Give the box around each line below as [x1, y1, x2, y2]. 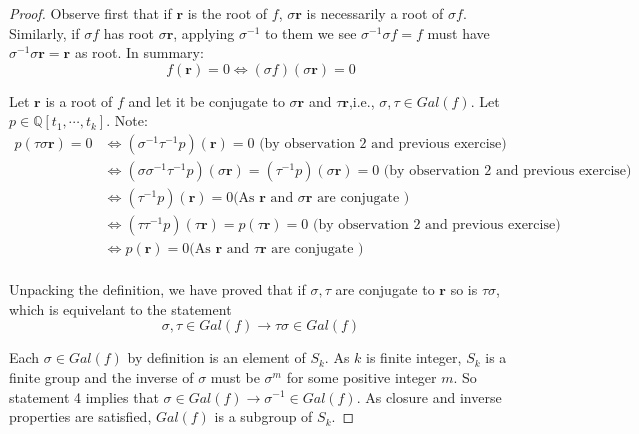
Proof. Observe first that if [9, 3, 172, 23]
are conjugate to [335, 279, 435, 300]
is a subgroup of [214, 406, 313, 427]
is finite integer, [366, 347, 462, 368]
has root [103, 22, 154, 43]
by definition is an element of [127, 347, 306, 368]
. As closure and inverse [356, 386, 502, 407]
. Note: [106, 110, 148, 131]
